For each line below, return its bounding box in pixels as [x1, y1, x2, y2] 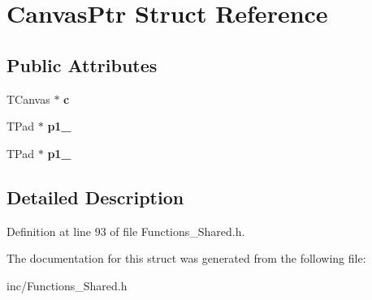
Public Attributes [6, 52, 158, 77]
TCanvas [6, 90, 50, 107]
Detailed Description [6, 184, 184, 209]
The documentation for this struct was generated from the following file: [6, 250, 366, 267]
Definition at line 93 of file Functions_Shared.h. [6, 222, 245, 239]
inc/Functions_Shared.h [6, 276, 128, 294]
